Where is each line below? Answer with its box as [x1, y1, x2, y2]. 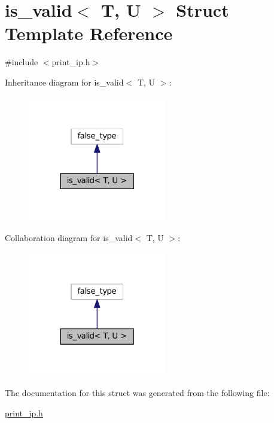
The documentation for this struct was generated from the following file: [5, 387, 270, 399]
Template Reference [5, 21, 173, 45]
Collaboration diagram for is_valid [5, 231, 133, 244]
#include [5, 56, 38, 68]
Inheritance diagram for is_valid [5, 75, 124, 88]
